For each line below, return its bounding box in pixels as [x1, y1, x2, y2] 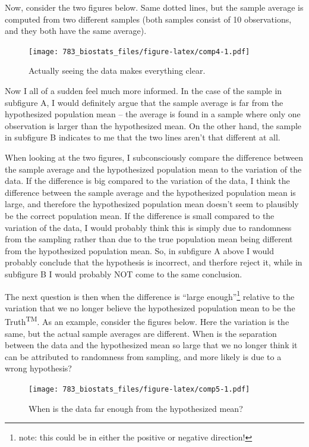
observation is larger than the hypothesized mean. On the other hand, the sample [5, 119, 302, 132]
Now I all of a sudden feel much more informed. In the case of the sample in [5, 85, 282, 97]
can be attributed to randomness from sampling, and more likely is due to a [5, 350, 282, 362]
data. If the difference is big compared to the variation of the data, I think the [5, 174, 290, 187]
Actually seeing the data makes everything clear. [29, 64, 206, 77]
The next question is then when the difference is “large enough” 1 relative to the [5, 288, 295, 302]
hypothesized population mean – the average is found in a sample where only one [5, 108, 301, 120]
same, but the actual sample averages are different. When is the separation [5, 327, 277, 339]
